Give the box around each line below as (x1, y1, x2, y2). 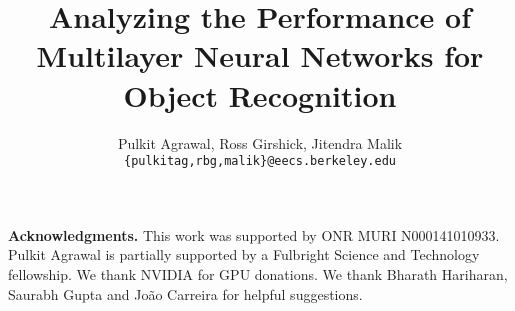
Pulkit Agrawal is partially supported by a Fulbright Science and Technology (8, 244, 480, 265)
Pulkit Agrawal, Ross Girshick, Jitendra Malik (117, 132, 403, 153)
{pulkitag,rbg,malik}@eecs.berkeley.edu (123, 154, 397, 169)
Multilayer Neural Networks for (36, 35, 484, 76)
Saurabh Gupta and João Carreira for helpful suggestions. (8, 283, 363, 304)
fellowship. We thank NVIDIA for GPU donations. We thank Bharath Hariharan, (8, 263, 508, 284)
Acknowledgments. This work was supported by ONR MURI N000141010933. (8, 224, 500, 245)
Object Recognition (123, 74, 397, 115)
